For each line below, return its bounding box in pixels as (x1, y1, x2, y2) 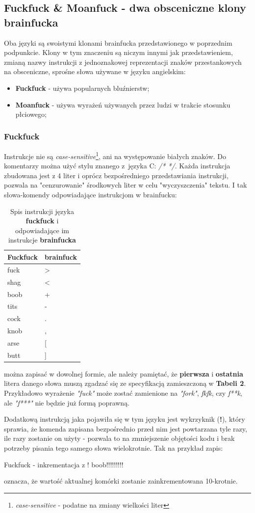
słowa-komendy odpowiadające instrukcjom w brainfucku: (4, 189, 177, 199)
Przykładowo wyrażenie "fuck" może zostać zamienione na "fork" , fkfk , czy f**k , (4, 388, 242, 398)
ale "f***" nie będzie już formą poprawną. (4, 397, 130, 407)
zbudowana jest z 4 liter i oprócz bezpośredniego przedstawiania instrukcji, (4, 170, 229, 180)
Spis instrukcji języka (10, 206, 74, 216)
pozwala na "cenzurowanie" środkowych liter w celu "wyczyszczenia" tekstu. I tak (4, 180, 247, 190)
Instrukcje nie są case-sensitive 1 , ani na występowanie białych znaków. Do (4, 149, 227, 161)
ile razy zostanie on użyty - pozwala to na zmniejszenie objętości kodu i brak (4, 433, 235, 443)
